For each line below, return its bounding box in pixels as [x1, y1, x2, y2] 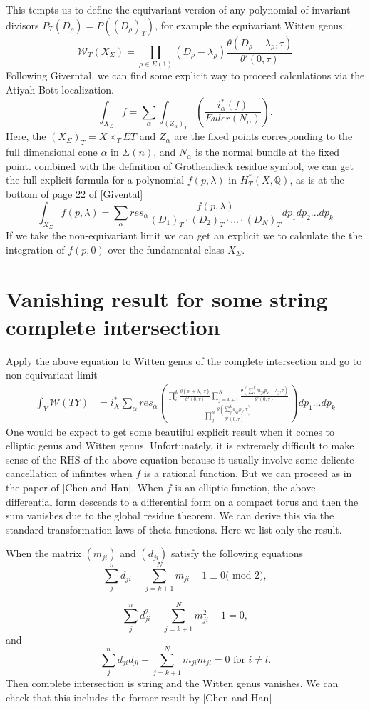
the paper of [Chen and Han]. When [6, 479, 163, 494]
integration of [6, 241, 65, 256]
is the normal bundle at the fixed [195, 144, 339, 159]
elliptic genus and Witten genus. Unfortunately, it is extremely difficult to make [6, 438, 354, 453]
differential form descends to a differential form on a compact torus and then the [6, 494, 359, 509]
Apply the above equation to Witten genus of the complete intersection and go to [6, 353, 362, 368]
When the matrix [6, 546, 81, 561]
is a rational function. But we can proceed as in [144, 466, 352, 481]
